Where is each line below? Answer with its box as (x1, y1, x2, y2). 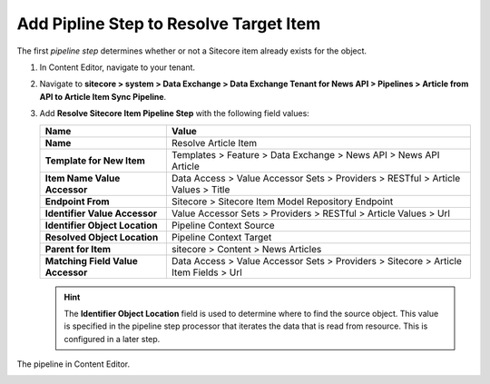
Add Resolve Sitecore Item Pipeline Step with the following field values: (39, 108, 310, 119)
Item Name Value (44, 172, 121, 184)
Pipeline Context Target (171, 231, 272, 243)
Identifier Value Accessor (44, 207, 158, 220)
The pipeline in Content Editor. (16, 359, 131, 369)
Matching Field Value (44, 254, 138, 267)
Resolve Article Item (171, 136, 258, 149)
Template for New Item (44, 154, 145, 167)
